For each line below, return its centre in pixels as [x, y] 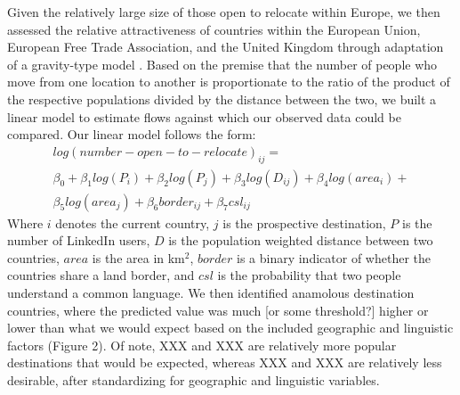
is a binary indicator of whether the [333, 257]
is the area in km [138, 257]
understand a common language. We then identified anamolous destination [211, 293]
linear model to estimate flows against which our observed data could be [204, 116]
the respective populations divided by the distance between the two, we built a [222, 99]
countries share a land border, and [101, 275]
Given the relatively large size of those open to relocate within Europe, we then [224, 12]
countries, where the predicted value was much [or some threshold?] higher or [218, 310]
